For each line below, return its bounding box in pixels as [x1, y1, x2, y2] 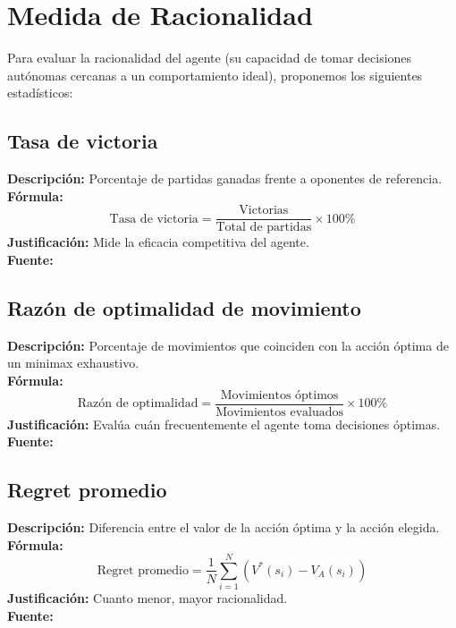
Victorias [239, 204, 289, 217]
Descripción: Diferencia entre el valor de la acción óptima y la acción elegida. [7, 517, 440, 536]
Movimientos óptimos [220, 388, 339, 402]
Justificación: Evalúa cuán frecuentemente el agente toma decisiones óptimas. [7, 414, 441, 433]
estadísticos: [7, 83, 73, 102]
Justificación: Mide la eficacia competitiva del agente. [7, 233, 309, 251]
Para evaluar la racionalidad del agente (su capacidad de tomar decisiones [7, 48, 412, 67]
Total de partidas [215, 221, 312, 234]
